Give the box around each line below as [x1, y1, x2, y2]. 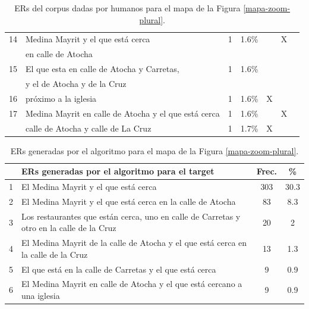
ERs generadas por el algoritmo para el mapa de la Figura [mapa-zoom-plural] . [10, 144, 299, 157]
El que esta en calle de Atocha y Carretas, [26, 63, 179, 75]
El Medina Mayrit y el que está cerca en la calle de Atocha [21, 195, 236, 207]
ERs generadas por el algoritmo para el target [21, 165, 215, 177]
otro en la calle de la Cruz [21, 221, 116, 234]
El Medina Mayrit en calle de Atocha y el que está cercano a [21, 277, 242, 290]
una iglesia [21, 289, 60, 302]
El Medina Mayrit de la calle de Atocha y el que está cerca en [21, 236, 247, 249]
